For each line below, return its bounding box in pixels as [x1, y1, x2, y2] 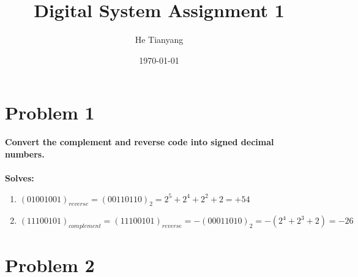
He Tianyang [135, 33, 184, 46]
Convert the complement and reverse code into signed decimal [5, 135, 274, 148]
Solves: [5, 172, 34, 184]
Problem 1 [5, 100, 95, 125]
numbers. [5, 147, 45, 160]
